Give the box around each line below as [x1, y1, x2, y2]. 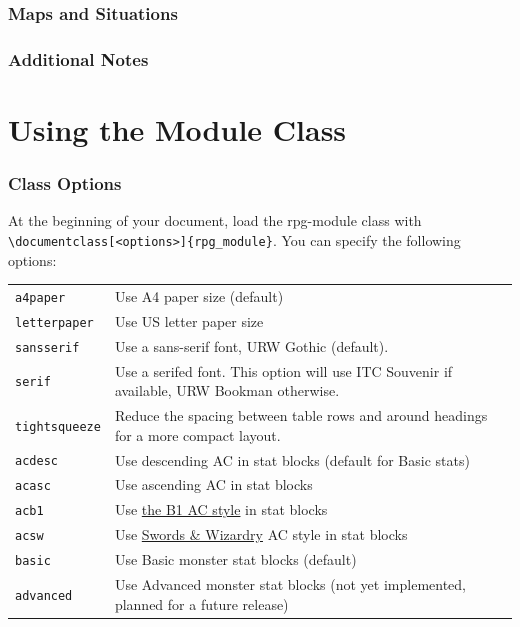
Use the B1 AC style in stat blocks [114, 499, 328, 520]
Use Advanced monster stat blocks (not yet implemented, [114, 574, 466, 594]
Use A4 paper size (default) [114, 285, 284, 306]
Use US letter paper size [114, 310, 264, 331]
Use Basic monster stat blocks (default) [114, 549, 357, 570]
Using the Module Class [8, 108, 347, 149]
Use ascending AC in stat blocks [114, 474, 313, 495]
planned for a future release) [114, 593, 289, 614]
